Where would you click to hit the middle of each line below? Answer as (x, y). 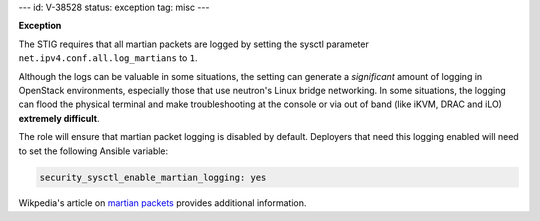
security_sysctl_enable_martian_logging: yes (153, 177)
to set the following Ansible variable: (93, 151)
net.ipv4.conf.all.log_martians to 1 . (108, 58)
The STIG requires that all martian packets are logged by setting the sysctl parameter (193, 44)
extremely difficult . (59, 118)
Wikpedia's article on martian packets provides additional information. (162, 203)
